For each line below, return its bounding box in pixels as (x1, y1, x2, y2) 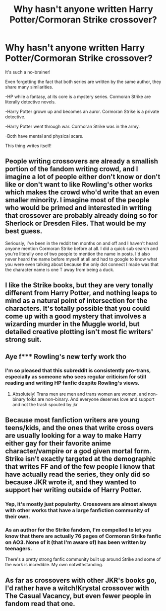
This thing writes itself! (5, 143, 52, 149)
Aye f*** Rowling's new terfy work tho (5, 352, 127, 361)
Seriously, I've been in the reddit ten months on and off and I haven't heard (5, 240, 158, 246)
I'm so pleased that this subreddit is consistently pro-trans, (5, 367, 151, 374)
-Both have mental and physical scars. (5, 133, 84, 139)
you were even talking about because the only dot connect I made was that (5, 261, 159, 267)
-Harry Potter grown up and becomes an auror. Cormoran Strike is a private (5, 108, 160, 114)
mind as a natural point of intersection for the (5, 297, 148, 305)
